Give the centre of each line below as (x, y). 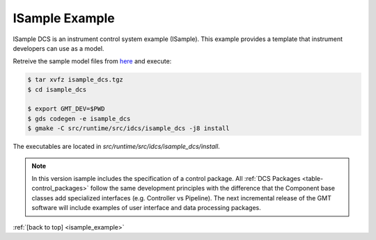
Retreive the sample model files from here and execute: (92, 61)
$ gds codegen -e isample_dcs (79, 119)
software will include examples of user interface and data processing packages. (146, 208)
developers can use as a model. (58, 48)
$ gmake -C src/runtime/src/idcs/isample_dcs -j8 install (128, 128)
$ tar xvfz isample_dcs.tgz (75, 80)
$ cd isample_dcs (57, 89)
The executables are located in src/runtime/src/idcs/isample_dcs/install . (117, 147)
